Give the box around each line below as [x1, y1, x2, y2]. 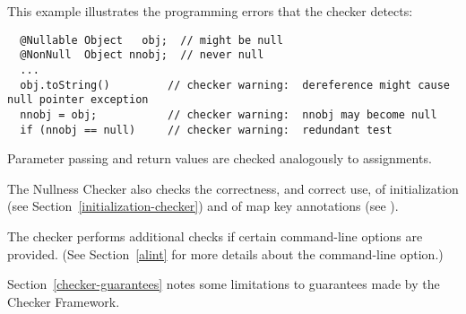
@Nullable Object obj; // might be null [20, 33, 283, 47]
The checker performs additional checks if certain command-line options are [7, 226, 423, 245]
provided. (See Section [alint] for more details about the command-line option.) [7, 244, 444, 263]
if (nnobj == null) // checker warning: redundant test [20, 123, 393, 136]
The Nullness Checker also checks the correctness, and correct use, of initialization [7, 179, 459, 197]
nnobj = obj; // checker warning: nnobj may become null [20, 108, 437, 121]
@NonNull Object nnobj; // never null [20, 48, 264, 62]
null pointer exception [7, 93, 149, 107]
